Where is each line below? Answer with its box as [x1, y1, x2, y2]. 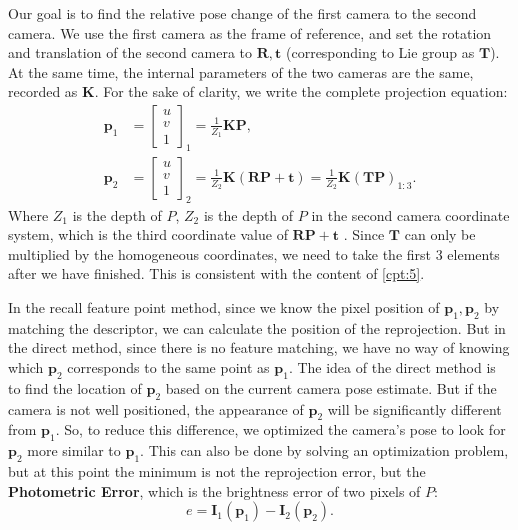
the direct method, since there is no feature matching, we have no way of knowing [8, 337, 510, 358]
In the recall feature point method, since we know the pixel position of [8, 297, 440, 317]
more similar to [27, 440, 121, 461]
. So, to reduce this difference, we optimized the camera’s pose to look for [55, 419, 506, 440]
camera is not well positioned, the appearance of [8, 398, 304, 419]
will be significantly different [327, 398, 502, 419]
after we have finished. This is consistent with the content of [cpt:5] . [8, 263, 425, 284]
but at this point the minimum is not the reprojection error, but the [8, 460, 426, 481]
